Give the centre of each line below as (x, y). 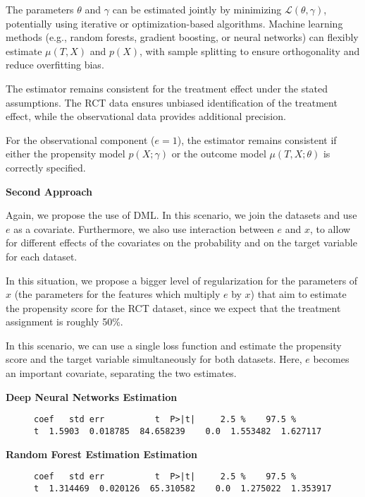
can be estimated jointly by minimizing (197, 9)
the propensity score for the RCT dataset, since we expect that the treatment (173, 307)
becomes (331, 359)
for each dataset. (42, 256)
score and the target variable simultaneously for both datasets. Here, (154, 359)
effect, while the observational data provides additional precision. (146, 116)
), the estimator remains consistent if (257, 139)
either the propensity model (66, 154)
